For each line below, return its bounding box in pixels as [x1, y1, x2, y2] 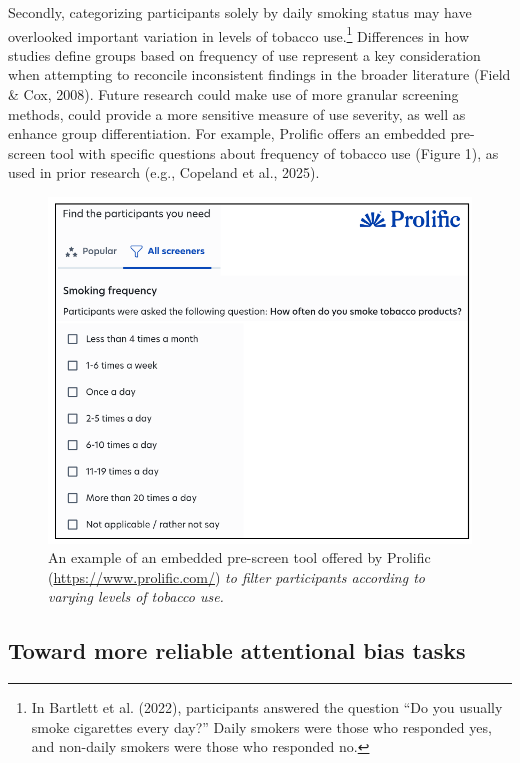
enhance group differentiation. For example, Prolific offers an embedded [8, 123, 446, 144]
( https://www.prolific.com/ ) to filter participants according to [48, 566, 425, 587]
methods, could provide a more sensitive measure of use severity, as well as [8, 103, 466, 124]
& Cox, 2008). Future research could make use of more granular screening [8, 84, 459, 105]
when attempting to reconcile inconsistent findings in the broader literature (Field [8, 64, 511, 85]
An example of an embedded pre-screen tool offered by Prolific [48, 547, 431, 568]
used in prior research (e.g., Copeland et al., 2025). [8, 162, 320, 183]
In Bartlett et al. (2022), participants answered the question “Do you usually [31, 697, 503, 718]
